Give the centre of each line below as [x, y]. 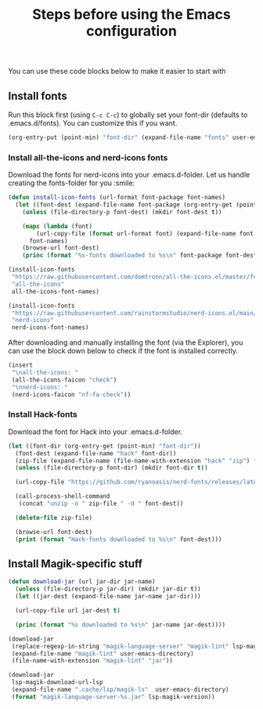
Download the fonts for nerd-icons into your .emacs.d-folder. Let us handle [129, 175]
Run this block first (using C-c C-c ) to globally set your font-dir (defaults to [128, 115]
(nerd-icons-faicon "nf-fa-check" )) [71, 394]
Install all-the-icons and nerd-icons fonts [88, 157]
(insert [21, 365]
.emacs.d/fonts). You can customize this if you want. [93, 123]
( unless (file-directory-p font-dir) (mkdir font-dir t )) [112, 468]
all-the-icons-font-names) [56, 291]
